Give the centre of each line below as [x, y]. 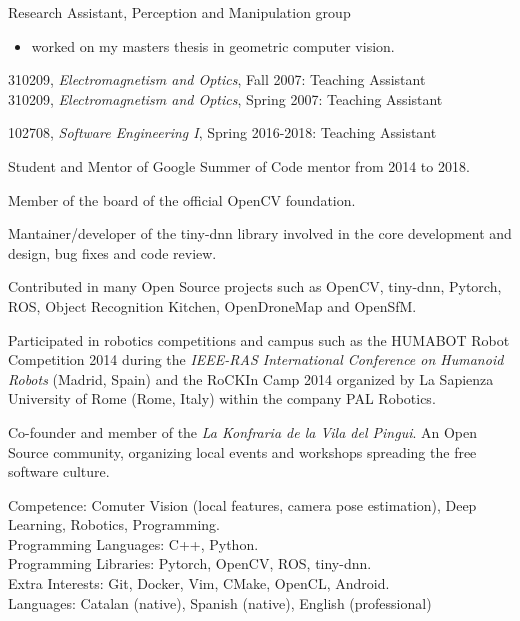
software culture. [59, 471]
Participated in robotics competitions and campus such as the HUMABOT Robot [259, 339]
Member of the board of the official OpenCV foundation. [182, 199]
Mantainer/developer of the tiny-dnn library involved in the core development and [260, 233]
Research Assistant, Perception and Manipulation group [179, 12]
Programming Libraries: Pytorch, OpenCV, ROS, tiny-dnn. [190, 563]
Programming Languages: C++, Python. [133, 543]
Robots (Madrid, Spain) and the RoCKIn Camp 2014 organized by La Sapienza [251, 378]
